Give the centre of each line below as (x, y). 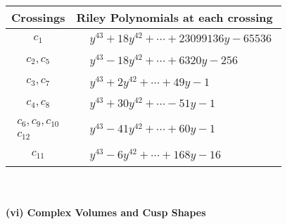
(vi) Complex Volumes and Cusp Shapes (106, 212)
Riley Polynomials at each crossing (174, 17)
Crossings (38, 17)
